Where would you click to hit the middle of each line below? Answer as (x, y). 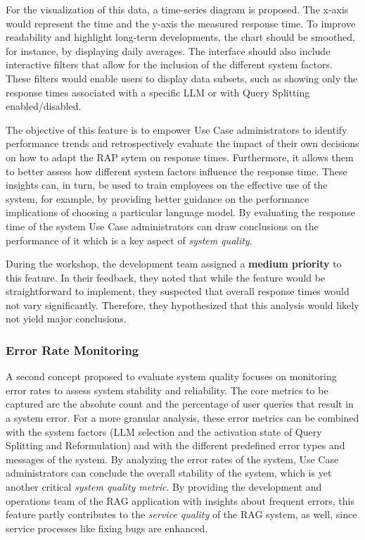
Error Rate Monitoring (72, 350)
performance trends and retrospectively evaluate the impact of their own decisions (182, 143)
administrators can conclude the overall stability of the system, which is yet (169, 473)
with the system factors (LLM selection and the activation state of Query (164, 431)
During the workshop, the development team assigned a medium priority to (174, 264)
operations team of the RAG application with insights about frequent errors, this (180, 500)
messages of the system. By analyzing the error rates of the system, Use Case (172, 459)
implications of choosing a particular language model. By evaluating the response (180, 212)
